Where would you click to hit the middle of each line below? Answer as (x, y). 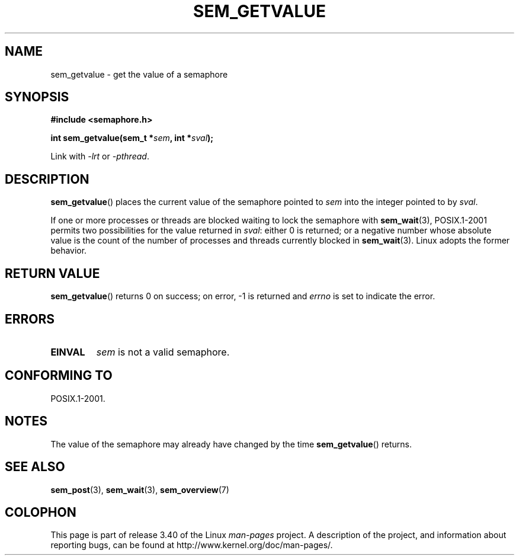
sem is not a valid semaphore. (163, 352)
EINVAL (68, 352)
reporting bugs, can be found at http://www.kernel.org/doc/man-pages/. (192, 545)
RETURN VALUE (52, 273)
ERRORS (30, 319)
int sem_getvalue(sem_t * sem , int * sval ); (132, 138)
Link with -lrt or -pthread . (100, 156)
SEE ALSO (35, 467)
